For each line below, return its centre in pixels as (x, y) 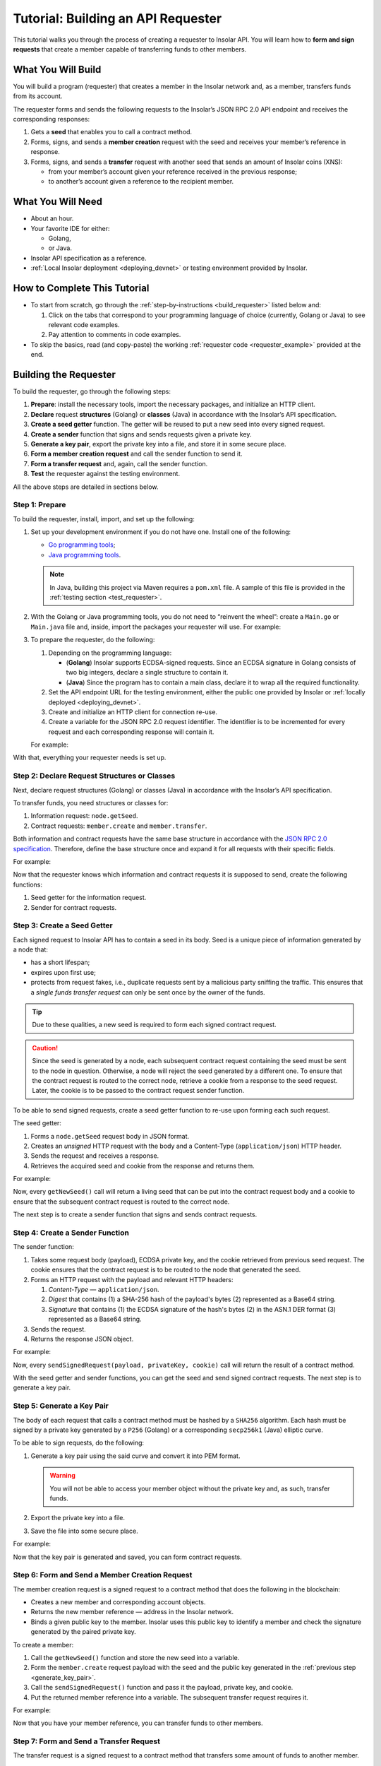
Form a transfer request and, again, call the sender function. (119, 463)
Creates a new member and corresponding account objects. (118, 1602)
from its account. (38, 96)
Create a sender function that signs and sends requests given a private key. (141, 434)
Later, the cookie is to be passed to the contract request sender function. (138, 1091)
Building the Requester (65, 374)
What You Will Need (58, 202)
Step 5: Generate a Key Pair (61, 1406)
